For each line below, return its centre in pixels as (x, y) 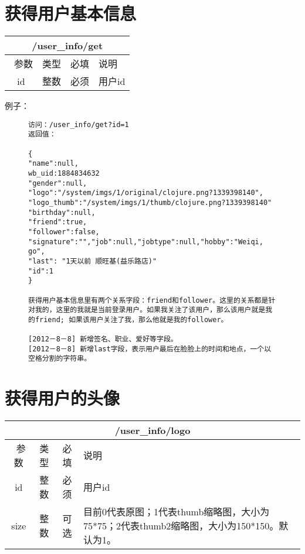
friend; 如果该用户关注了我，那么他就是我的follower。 (131, 319)
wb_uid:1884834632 (64, 173)
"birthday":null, (62, 212)
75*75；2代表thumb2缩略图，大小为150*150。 (181, 526)
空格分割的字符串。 (60, 359)
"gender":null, (58, 183)
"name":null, (53, 164)
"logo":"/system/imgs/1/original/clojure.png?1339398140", (146, 193)
